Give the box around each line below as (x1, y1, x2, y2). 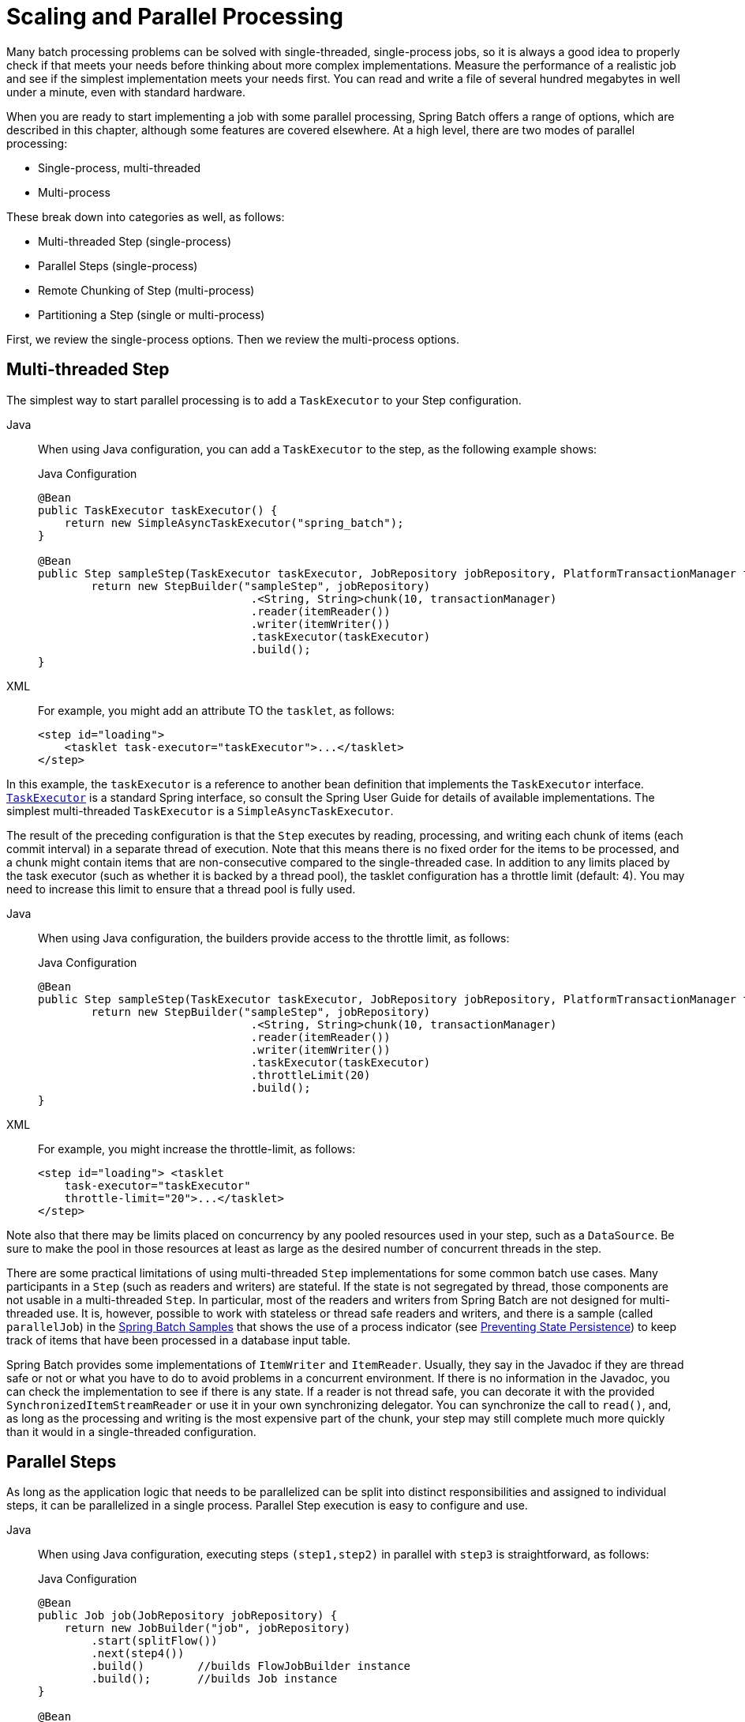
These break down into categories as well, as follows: (6, 209, 285, 224)
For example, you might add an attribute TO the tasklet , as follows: (38, 703, 395, 717)
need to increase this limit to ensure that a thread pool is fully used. (6, 882, 356, 896)
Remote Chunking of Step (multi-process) (38, 283, 255, 297)
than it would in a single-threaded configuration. (6, 1424, 256, 1438)
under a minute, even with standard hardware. (6, 85, 246, 99)
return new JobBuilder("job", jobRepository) (64, 1622, 351, 1635)
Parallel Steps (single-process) (38, 258, 198, 273)
